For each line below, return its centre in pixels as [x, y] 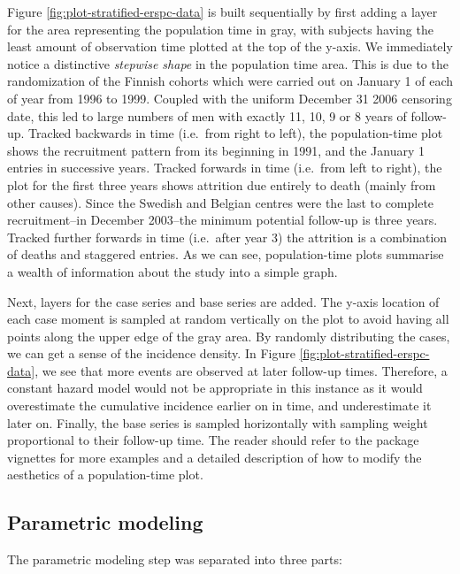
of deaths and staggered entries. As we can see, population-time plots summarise [226, 254]
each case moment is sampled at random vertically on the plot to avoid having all [228, 319]
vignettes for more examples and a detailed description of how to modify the [215, 457]
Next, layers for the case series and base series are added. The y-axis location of [223, 301]
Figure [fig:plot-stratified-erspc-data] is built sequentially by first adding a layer [222, 11]
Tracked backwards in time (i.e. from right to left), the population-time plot [236, 133]
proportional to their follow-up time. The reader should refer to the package [213, 440]
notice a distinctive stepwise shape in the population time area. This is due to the [228, 63]
